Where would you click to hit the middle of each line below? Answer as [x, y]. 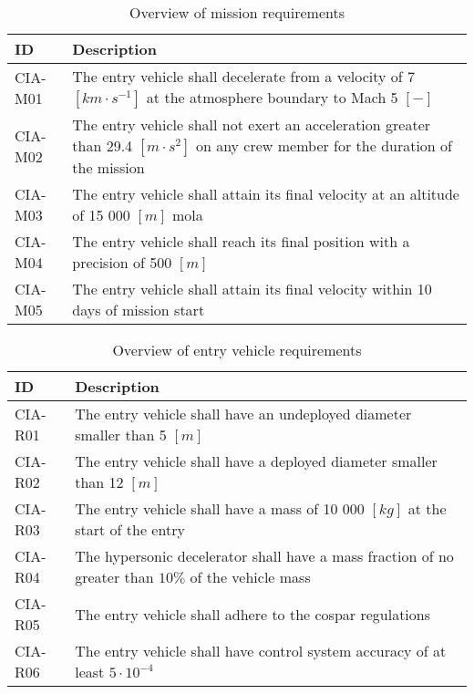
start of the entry [130, 529]
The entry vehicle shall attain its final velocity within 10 [252, 289]
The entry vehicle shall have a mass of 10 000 [220, 508]
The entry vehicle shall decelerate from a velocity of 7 [244, 76]
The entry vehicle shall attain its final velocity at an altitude [266, 194]
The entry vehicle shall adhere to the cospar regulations [252, 614]
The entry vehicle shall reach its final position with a [241, 241]
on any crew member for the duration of [324, 145]
